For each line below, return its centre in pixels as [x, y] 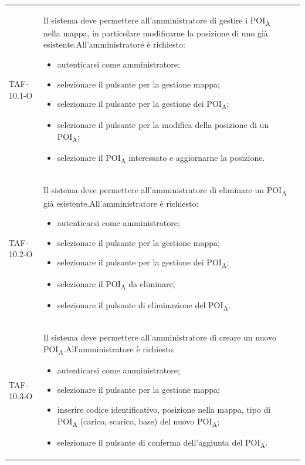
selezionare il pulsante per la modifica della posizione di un [163, 125]
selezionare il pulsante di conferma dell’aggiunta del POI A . [162, 443]
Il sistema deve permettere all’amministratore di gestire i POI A [157, 21]
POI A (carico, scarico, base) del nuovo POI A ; [138, 422]
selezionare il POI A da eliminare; [116, 284]
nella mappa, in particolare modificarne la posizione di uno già [155, 33]
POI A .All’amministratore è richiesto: [109, 349]
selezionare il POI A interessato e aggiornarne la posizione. [161, 158]
